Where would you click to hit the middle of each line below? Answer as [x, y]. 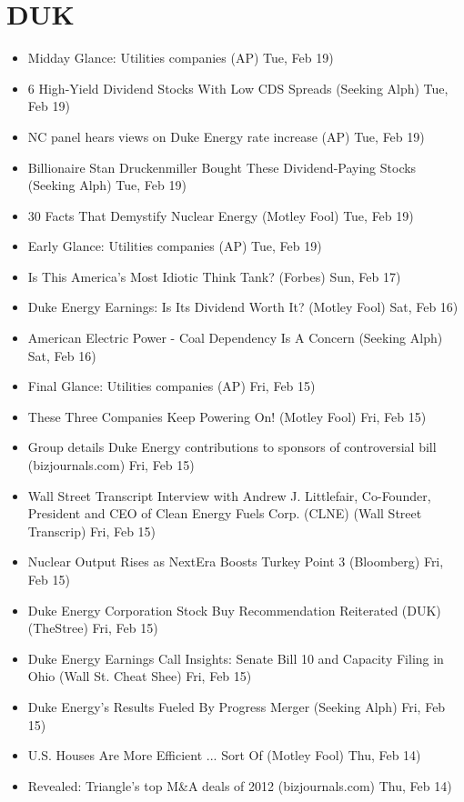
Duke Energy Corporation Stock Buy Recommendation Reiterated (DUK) [234, 610]
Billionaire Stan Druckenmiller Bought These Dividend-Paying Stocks [222, 167]
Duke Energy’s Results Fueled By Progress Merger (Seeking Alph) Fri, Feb [237, 706]
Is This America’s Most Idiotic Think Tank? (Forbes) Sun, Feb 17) [214, 276]
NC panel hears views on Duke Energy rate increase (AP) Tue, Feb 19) [226, 136]
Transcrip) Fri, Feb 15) [92, 531]
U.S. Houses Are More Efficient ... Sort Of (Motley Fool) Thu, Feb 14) [224, 755]
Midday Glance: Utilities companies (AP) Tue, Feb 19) [181, 58]
